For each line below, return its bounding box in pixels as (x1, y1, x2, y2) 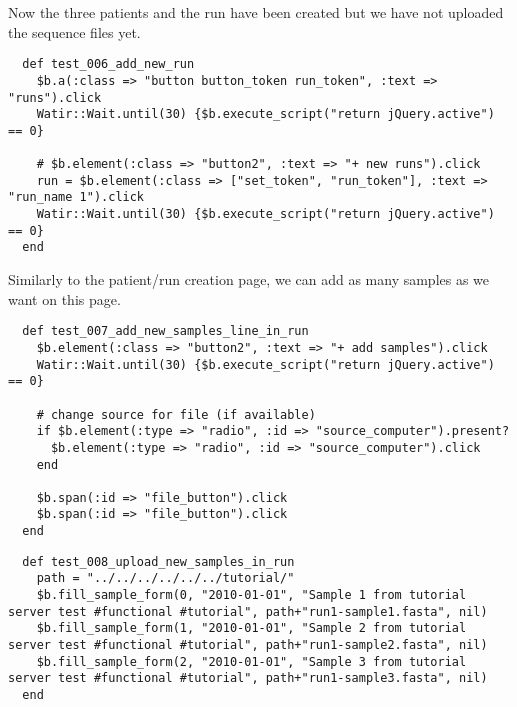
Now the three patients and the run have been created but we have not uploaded (8, 2, 504, 22)
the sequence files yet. (8, 21, 141, 42)
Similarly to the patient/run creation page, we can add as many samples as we (8, 269, 490, 290)
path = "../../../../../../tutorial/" (36, 571, 295, 586)
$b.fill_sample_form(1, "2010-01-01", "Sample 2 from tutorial (36, 621, 467, 636)
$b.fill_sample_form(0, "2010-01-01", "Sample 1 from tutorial (36, 588, 467, 603)
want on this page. (8, 288, 121, 309)
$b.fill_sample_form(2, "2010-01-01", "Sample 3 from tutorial (36, 654, 467, 669)
